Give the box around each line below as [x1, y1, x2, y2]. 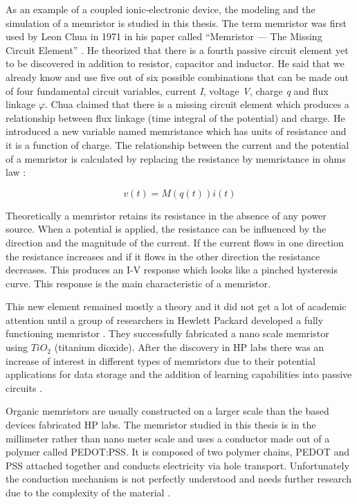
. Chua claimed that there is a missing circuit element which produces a [45, 97, 349, 111]
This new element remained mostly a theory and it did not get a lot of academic [6, 299, 347, 314]
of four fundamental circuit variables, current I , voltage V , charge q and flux [6, 83, 329, 98]
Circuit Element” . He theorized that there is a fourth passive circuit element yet [6, 42, 349, 57]
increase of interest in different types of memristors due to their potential [6, 353, 315, 368]
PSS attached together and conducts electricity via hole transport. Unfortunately [6, 458, 349, 472]
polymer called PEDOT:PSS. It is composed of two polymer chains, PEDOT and [6, 444, 350, 459]
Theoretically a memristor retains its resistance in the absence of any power [6, 208, 327, 222]
